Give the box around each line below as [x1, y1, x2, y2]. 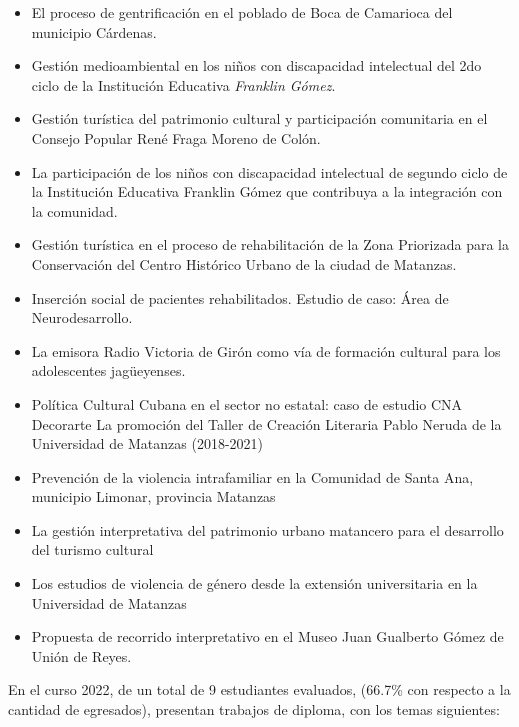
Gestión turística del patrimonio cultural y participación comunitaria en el [31, 108, 488, 129]
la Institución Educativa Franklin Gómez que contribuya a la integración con [31, 181, 503, 202]
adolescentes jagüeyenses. [31, 360, 186, 381]
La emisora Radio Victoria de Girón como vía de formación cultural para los [31, 340, 501, 361]
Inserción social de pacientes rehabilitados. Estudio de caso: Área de [31, 287, 449, 308]
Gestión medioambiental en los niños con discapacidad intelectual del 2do [31, 55, 482, 76]
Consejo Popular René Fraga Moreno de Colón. [31, 127, 321, 148]
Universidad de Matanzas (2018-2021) [31, 433, 263, 454]
